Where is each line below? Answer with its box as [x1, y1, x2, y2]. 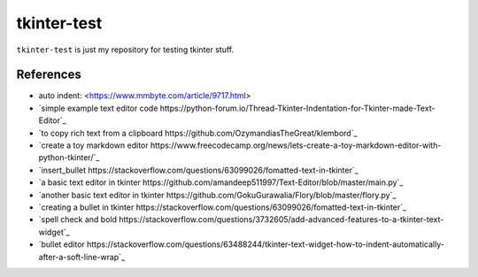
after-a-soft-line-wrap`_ [38, 251, 126, 262]
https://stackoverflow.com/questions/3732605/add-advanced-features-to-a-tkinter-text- [118, 214, 444, 225]
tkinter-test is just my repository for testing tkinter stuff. [16, 44, 235, 55]
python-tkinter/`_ [38, 152, 100, 163]
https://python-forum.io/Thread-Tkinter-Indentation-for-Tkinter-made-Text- [159, 103, 436, 113]
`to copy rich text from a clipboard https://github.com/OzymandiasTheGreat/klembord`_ [38, 127, 358, 138]
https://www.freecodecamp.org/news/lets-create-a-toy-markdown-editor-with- [150, 140, 442, 150]
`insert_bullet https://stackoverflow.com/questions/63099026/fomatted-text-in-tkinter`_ [38, 165, 358, 175]
